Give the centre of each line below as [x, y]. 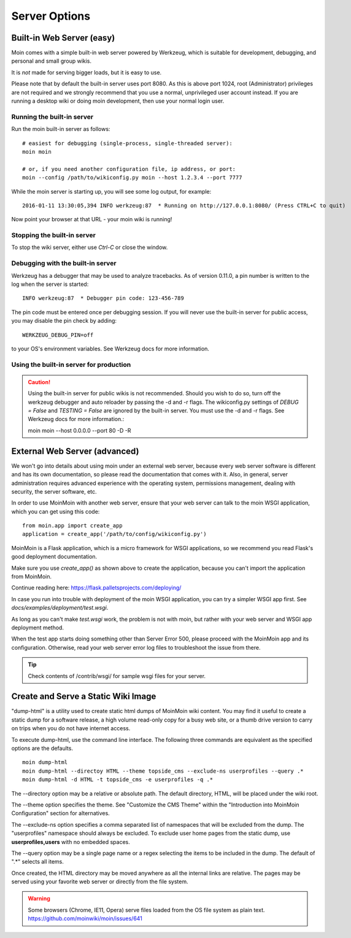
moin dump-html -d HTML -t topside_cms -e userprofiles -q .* [118, 780]
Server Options [51, 16]
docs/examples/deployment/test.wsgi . [60, 608]
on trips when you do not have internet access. [71, 728]
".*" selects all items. [38, 862]
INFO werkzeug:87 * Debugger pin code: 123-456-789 [103, 298]
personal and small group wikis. [52, 61]
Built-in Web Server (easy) [63, 38]
